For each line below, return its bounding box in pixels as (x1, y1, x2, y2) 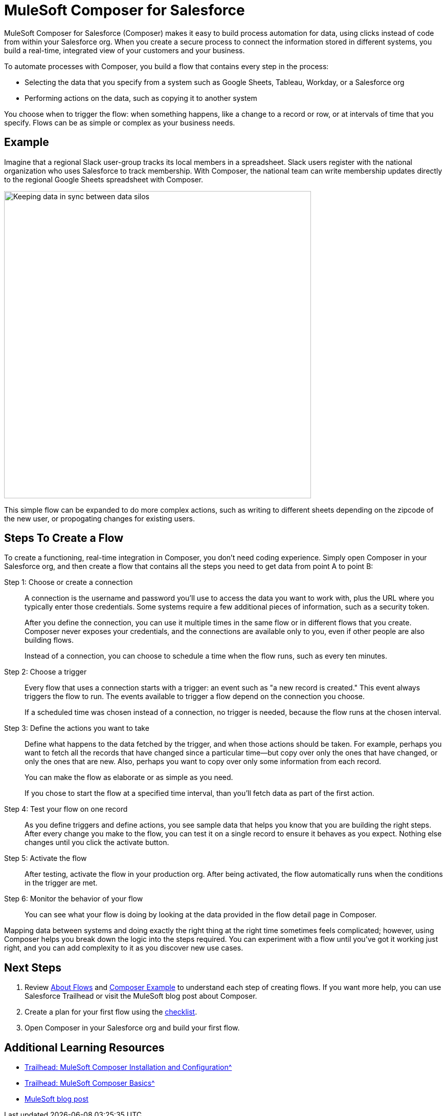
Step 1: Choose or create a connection (4, 578, 133, 587)
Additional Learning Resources (4, 1041, 165, 1054)
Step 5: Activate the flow (4, 854, 87, 863)
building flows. (25, 636, 74, 645)
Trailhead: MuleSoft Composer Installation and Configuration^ (25, 1063, 232, 1072)
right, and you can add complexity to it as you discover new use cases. (4, 943, 243, 953)
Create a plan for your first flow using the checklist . (25, 1007, 197, 1017)
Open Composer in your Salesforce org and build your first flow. (25, 1023, 240, 1033)
